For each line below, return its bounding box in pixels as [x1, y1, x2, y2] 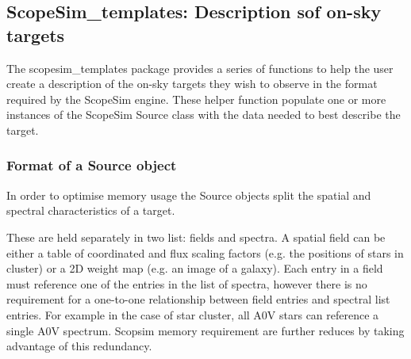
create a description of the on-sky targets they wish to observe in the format [6, 75, 378, 92]
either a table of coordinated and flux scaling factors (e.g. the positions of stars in [6, 244, 404, 261]
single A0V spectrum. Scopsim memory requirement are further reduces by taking [6, 322, 405, 338]
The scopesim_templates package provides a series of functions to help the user [6, 59, 394, 76]
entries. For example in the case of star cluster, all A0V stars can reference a [6, 306, 379, 323]
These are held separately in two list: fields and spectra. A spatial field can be [6, 228, 386, 245]
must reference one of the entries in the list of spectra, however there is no [6, 275, 367, 292]
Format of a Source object [6, 155, 177, 175]
